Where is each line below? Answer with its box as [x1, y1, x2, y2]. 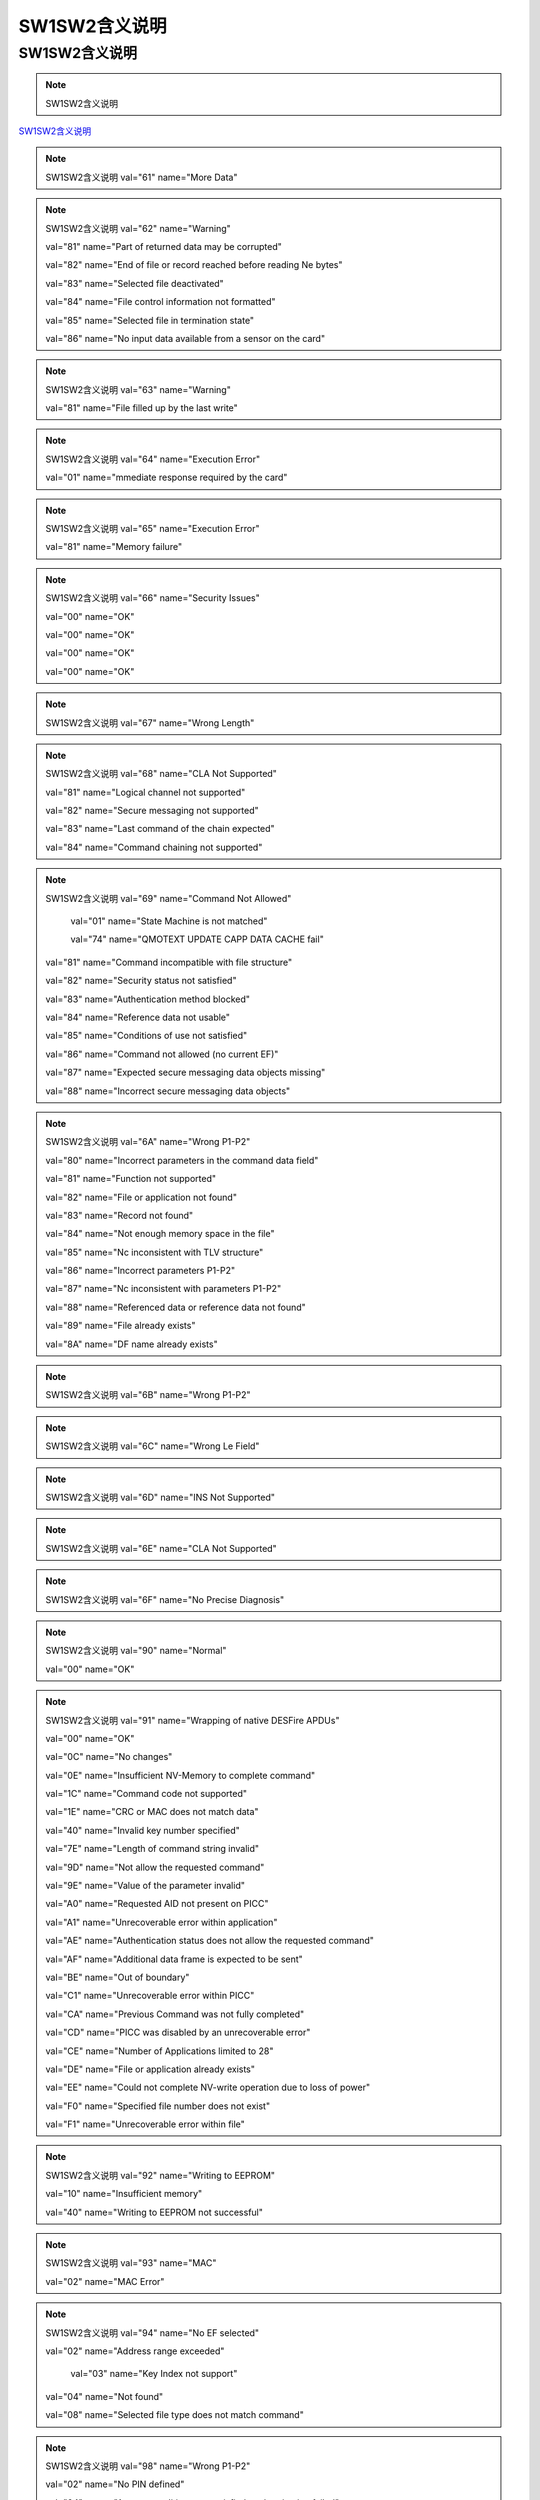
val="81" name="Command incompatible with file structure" [45, 956, 293, 968]
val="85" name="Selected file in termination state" [45, 314, 255, 326]
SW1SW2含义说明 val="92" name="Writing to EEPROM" [45, 2169, 275, 2181]
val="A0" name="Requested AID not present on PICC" [45, 1898, 269, 1910]
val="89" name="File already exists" [45, 1320, 196, 1332]
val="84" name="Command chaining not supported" [45, 841, 263, 853]
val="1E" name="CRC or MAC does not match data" [45, 1806, 259, 1818]
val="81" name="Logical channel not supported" [45, 786, 246, 798]
